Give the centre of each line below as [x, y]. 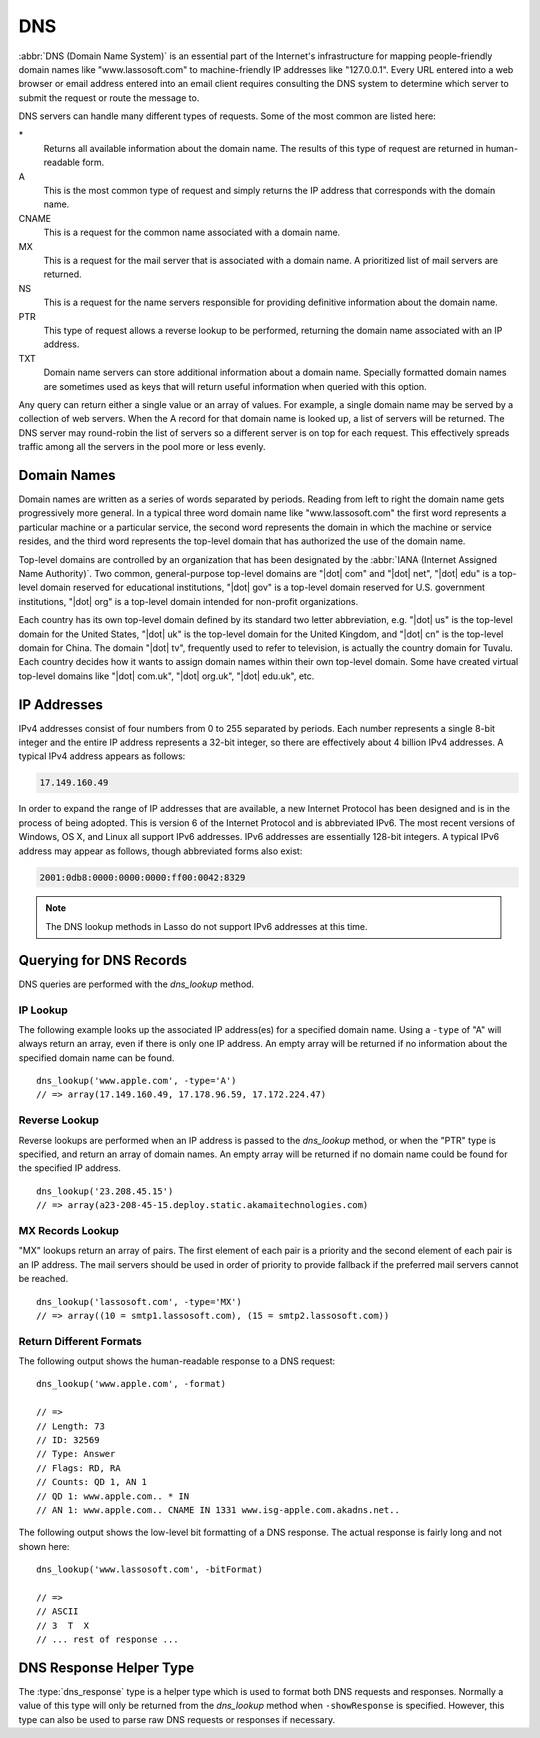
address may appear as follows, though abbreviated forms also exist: [160, 851]
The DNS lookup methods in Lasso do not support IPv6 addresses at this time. [207, 926]
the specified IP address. [70, 1168]
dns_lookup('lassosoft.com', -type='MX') [139, 1301]
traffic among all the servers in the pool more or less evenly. [142, 447]
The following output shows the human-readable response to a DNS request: [177, 1361]
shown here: [44, 1546]
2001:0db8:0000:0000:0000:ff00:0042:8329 [142, 877]
